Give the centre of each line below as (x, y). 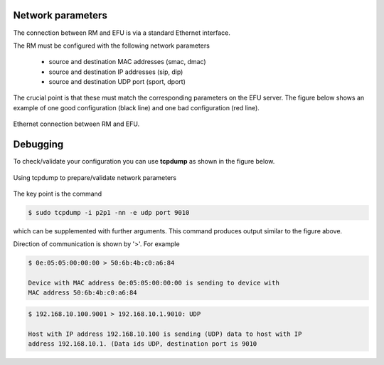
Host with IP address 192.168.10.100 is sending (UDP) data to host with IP (165, 334)
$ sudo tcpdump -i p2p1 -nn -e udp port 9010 (109, 212)
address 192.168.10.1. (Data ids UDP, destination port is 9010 (143, 344)
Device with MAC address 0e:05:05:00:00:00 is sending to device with (154, 283)
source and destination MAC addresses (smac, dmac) (127, 62)
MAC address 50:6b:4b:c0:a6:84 (83, 293)
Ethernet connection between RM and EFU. (76, 124)
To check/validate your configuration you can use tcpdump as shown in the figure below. (144, 162)
